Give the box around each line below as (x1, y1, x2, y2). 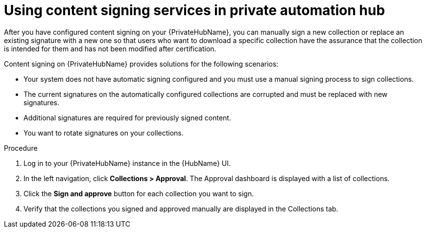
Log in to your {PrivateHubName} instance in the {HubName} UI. (24, 159, 231, 167)
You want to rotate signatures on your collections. (24, 128, 184, 137)
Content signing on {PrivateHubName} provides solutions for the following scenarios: (4, 59, 279, 68)
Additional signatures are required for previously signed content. (24, 113, 231, 122)
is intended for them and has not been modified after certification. (4, 44, 216, 53)
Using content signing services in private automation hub (4, 2, 385, 19)
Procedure (4, 143, 38, 152)
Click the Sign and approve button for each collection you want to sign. (24, 189, 254, 198)
